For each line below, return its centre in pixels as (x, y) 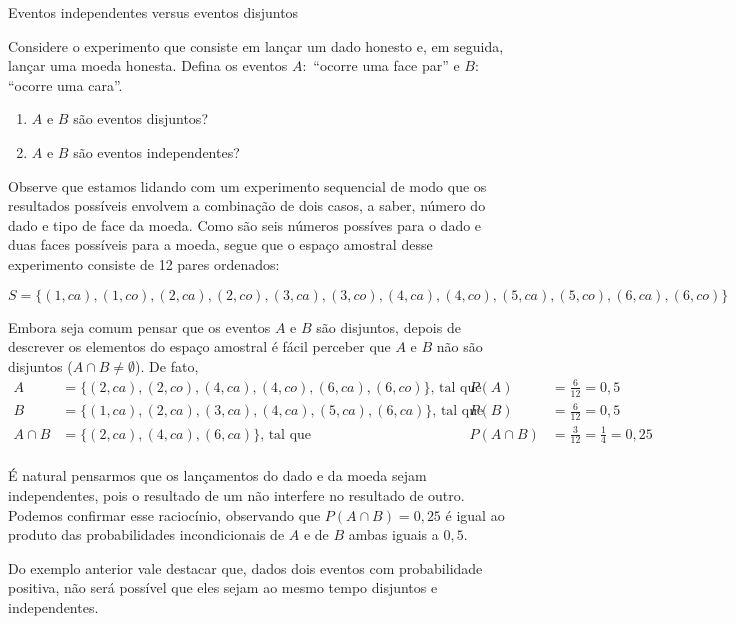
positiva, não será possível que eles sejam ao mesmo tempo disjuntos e (223, 587)
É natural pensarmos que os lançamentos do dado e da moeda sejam (217, 475)
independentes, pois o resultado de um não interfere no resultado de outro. (236, 495)
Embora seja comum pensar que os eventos (139, 326)
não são (459, 346)
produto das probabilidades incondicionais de (146, 534)
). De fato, (167, 365)
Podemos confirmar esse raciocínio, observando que (164, 514)
